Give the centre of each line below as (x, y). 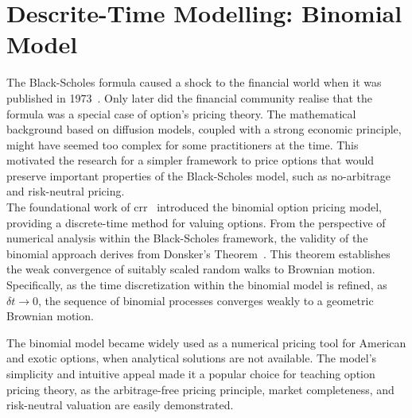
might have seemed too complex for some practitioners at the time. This (183, 144)
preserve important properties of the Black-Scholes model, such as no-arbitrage (199, 175)
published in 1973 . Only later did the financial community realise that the (189, 97)
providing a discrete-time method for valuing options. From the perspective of (196, 222)
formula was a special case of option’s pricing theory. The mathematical (181, 113)
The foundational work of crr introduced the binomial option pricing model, (194, 207)
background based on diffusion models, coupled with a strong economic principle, (204, 129)
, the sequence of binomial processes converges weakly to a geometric (206, 300)
